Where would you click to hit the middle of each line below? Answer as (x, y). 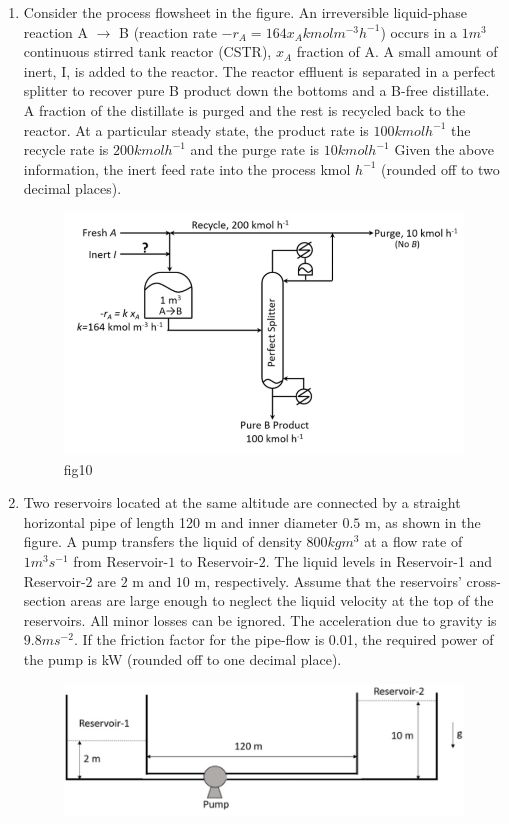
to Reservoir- (219, 560)
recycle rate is (66, 149)
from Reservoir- (121, 560)
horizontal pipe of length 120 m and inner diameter (180, 521)
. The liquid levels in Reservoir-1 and (379, 560)
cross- (483, 580)
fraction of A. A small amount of (397, 51)
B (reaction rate (168, 31)
